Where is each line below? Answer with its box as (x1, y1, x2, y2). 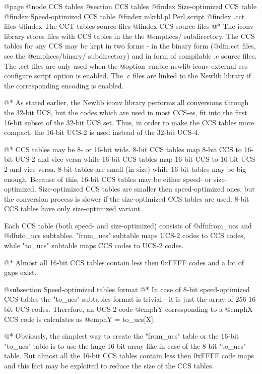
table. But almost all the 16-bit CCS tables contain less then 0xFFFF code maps (4, 350, 254, 361)
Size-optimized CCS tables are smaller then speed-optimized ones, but (38, 183, 255, 194)
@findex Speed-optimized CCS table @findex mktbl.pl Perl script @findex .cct (4, 11, 245, 21)
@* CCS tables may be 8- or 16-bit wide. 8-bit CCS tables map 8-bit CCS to (4, 144, 242, 154)
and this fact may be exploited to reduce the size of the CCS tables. (4, 360, 214, 370)
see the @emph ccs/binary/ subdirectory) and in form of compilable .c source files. (4, 50, 257, 61)
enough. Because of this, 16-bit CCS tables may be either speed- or (4, 173, 212, 184)
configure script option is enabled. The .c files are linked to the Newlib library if (4, 70, 251, 81)
